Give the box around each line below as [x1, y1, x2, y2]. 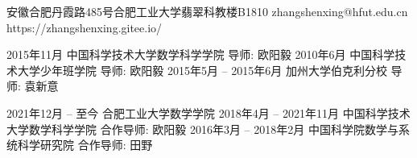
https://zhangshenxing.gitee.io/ [6, 19, 163, 35]
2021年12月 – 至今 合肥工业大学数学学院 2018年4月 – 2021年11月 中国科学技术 [6, 104, 411, 121]
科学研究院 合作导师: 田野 [17, 136, 153, 153]
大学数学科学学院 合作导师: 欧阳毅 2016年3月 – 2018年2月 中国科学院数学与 [6, 120, 398, 137]
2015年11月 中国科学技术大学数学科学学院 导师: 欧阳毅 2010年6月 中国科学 [6, 46, 395, 63]
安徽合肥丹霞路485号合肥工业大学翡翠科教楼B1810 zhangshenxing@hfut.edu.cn [6, 3, 408, 19]
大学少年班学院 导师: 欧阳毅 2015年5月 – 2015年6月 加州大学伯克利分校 [17, 61, 387, 78]
